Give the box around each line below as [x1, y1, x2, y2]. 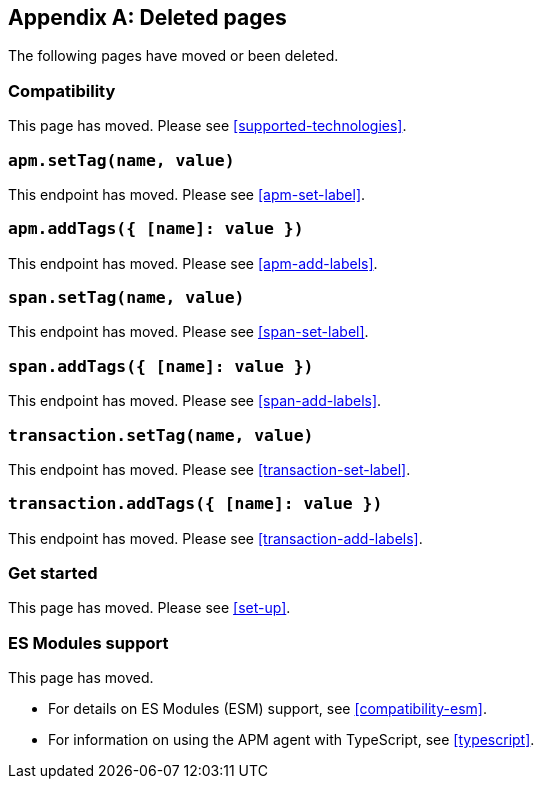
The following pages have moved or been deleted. [8, 47, 339, 65]
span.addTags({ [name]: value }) [8, 356, 314, 376]
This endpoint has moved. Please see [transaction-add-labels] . [8, 529, 423, 547]
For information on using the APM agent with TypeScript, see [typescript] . [48, 731, 535, 749]
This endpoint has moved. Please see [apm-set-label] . [8, 185, 366, 203]
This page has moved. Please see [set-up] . [8, 599, 291, 617]
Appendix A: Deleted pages [8, 5, 287, 30]
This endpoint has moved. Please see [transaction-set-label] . [8, 460, 411, 478]
